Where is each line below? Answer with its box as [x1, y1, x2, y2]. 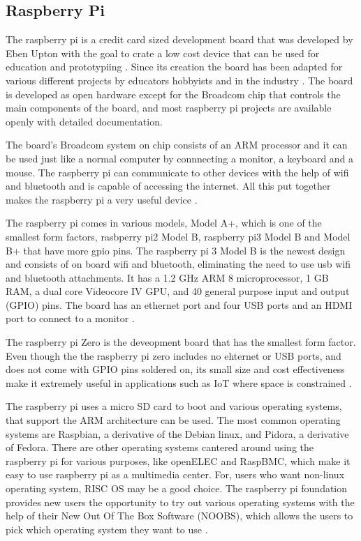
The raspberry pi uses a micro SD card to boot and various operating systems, [6, 399, 342, 413]
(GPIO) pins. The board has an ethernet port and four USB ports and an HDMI [6, 297, 353, 312]
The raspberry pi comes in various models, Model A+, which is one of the [6, 215, 322, 230]
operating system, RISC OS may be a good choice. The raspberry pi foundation [6, 481, 348, 496]
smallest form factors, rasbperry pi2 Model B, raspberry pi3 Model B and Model [6, 229, 351, 243]
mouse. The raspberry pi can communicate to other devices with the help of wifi [6, 165, 349, 179]
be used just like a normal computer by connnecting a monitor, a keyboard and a [6, 151, 354, 165]
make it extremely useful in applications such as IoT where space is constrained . [6, 375, 352, 390]
